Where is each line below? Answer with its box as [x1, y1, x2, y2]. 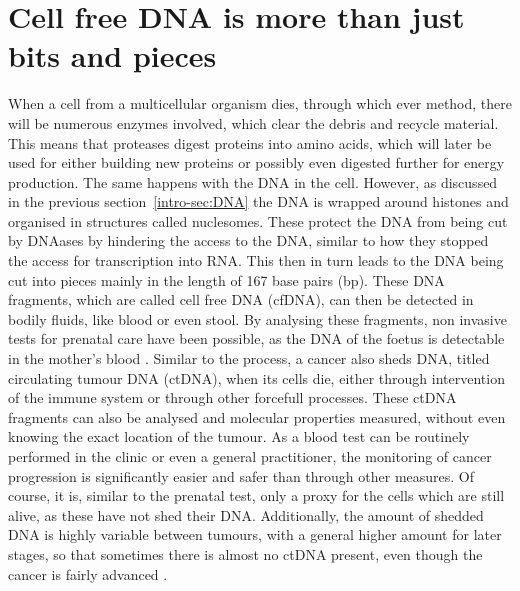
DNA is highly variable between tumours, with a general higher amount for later [8, 524, 502, 545]
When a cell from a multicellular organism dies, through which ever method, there [8, 93, 512, 114]
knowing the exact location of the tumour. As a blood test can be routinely [8, 426, 470, 447]
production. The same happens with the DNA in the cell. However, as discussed [8, 171, 498, 192]
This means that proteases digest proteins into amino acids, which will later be [8, 132, 492, 153]
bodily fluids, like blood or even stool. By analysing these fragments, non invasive [8, 308, 507, 329]
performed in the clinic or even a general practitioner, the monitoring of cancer [8, 446, 492, 466]
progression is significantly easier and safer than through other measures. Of [8, 465, 475, 486]
